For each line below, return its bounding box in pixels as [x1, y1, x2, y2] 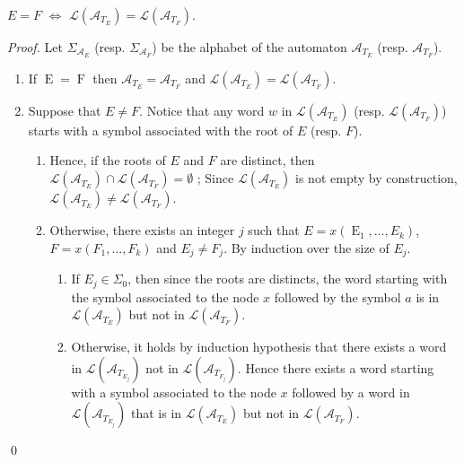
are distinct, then [220, 151, 315, 170]
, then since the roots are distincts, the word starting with [127, 269, 448, 288]
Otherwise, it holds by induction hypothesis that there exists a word [71, 337, 447, 356]
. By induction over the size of [223, 238, 390, 257]
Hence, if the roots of [49, 151, 166, 170]
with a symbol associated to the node [71, 382, 276, 401]
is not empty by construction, [295, 169, 458, 187]
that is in [130, 404, 182, 423]
